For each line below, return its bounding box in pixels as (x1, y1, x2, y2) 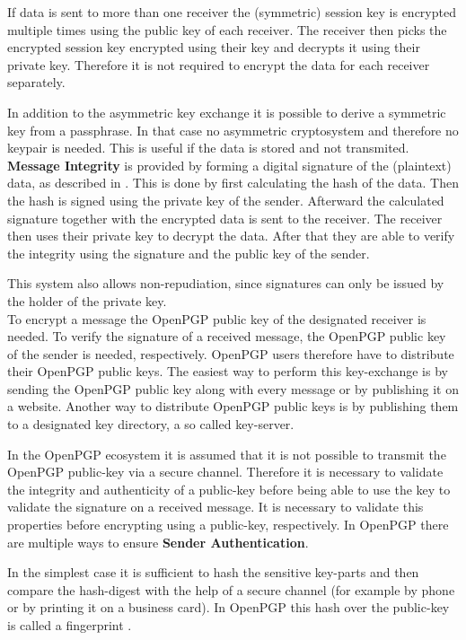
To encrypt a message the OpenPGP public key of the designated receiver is (7, 309, 426, 328)
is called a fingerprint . (7, 616, 132, 634)
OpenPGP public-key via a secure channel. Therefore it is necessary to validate (7, 462, 444, 481)
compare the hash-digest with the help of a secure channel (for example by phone (7, 580, 455, 599)
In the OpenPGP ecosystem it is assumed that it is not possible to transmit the (7, 444, 446, 463)
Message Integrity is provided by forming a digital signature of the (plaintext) (7, 155, 452, 174)
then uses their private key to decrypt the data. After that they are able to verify (7, 226, 455, 245)
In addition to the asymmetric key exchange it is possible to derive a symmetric (7, 102, 446, 121)
